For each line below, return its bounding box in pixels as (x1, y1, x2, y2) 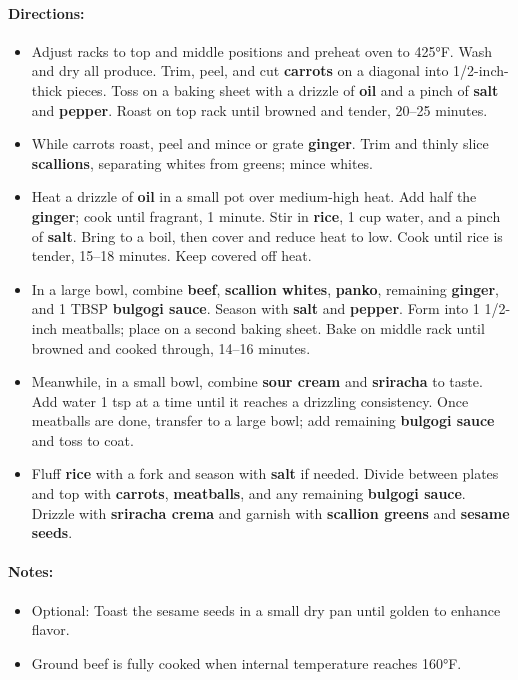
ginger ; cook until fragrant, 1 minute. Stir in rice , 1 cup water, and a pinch (31, 205, 501, 226)
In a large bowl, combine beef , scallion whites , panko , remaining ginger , (31, 278, 499, 299)
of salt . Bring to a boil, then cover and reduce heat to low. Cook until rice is (31, 225, 503, 246)
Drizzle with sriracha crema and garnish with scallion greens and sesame (31, 502, 510, 523)
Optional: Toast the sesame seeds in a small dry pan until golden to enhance (31, 599, 501, 620)
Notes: (8, 561, 54, 582)
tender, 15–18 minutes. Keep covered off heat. (31, 245, 312, 266)
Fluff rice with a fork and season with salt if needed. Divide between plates (31, 463, 499, 484)
